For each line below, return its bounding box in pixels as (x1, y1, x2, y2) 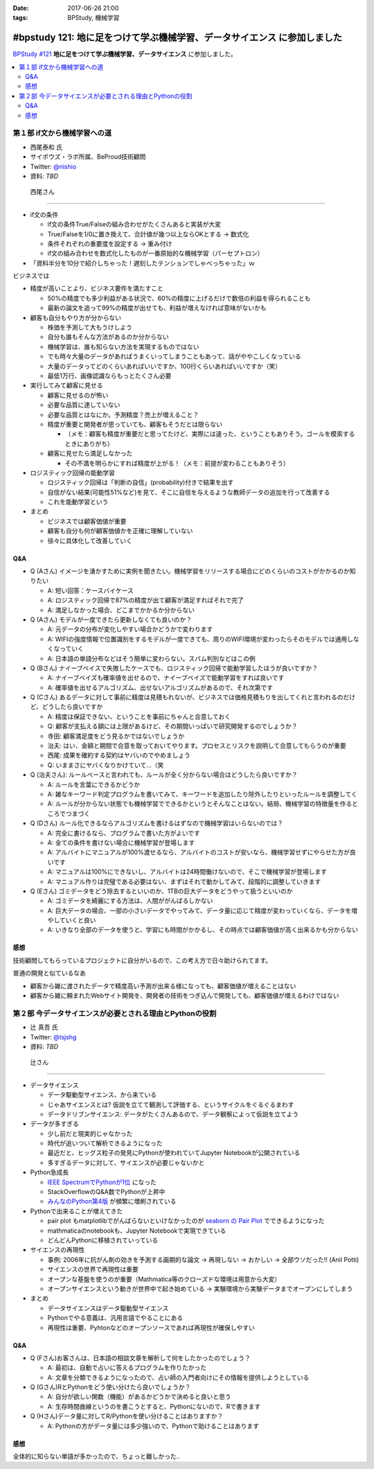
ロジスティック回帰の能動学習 (30, 468, 116, 477)
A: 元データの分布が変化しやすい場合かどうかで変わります (47, 625, 213, 633)
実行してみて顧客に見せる (30, 381, 103, 389)
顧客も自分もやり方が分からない (30, 313, 121, 322)
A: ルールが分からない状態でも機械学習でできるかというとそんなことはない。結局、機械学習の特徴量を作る (47, 800, 353, 808)
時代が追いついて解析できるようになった (47, 1139, 163, 1147)
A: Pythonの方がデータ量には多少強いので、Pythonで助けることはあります (47, 1421, 260, 1430)
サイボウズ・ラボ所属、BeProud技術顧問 (30, 152, 146, 161)
